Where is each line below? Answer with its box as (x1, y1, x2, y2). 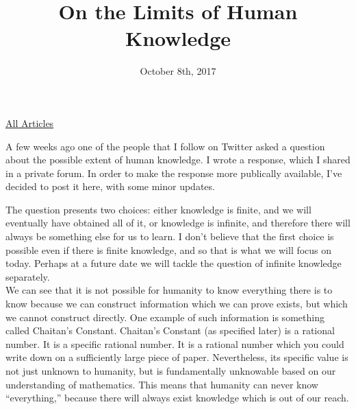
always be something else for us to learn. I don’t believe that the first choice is (5, 229, 334, 244)
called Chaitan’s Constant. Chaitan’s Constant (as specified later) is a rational (5, 323, 335, 338)
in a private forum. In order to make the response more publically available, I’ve (5, 165, 342, 180)
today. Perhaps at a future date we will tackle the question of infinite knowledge (5, 256, 342, 270)
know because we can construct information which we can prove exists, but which (5, 296, 348, 311)
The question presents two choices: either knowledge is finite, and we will (5, 202, 311, 216)
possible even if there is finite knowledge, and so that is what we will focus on (5, 242, 332, 257)
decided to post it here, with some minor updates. (5, 179, 215, 194)
